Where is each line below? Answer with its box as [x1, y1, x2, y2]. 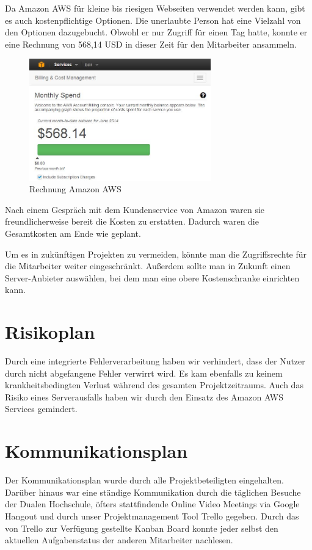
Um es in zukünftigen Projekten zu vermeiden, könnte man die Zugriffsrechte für [5, 247, 307, 260]
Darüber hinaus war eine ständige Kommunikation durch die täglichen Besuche [5, 485, 301, 498]
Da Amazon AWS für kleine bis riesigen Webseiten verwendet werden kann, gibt [5, 2, 305, 14]
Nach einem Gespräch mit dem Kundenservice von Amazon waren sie [5, 203, 265, 215]
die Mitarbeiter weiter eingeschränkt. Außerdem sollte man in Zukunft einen [5, 259, 291, 272]
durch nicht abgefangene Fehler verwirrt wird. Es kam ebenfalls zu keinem [5, 366, 283, 379]
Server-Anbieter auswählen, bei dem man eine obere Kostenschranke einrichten [5, 271, 300, 284]
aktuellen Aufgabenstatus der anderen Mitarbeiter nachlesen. [5, 534, 233, 546]
